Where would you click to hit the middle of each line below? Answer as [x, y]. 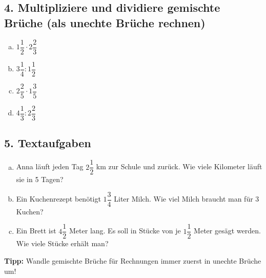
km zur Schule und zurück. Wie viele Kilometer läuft [179, 166]
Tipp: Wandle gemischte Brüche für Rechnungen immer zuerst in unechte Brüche [133, 261]
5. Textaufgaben [48, 143]
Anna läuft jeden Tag [50, 166]
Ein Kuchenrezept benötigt [58, 199]
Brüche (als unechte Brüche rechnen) [105, 22]
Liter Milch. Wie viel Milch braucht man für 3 [187, 199]
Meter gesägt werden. [227, 231]
